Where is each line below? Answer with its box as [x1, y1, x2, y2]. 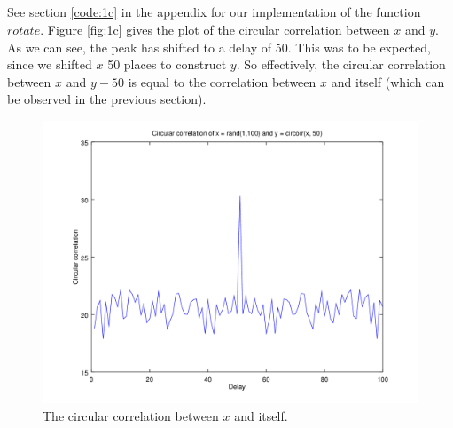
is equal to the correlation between [128, 72, 316, 91]
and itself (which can [331, 72, 445, 91]
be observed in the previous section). [7, 90, 207, 108]
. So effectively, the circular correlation [236, 55, 446, 74]
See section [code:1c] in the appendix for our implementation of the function [7, 3, 421, 21]
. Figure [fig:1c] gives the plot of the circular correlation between [40, 20, 390, 38]
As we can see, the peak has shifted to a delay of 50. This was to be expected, [7, 37, 431, 56]
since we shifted [7, 55, 92, 74]
